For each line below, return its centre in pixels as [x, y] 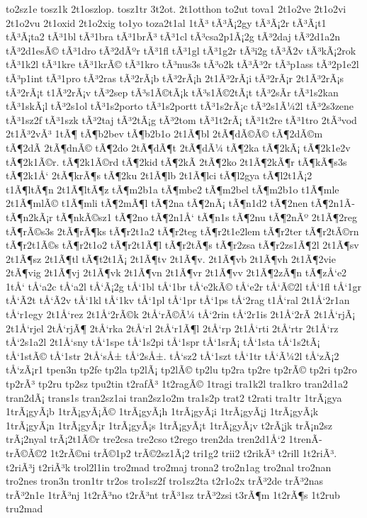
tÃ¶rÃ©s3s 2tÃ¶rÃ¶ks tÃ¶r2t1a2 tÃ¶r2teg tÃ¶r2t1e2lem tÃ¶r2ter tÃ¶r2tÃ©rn [182, 231]
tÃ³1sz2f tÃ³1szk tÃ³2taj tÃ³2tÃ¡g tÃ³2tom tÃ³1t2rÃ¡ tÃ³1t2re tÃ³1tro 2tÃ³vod [181, 119]
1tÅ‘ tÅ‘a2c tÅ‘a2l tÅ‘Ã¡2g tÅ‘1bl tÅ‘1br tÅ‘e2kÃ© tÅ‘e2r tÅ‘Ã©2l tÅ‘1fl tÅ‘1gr [183, 286]
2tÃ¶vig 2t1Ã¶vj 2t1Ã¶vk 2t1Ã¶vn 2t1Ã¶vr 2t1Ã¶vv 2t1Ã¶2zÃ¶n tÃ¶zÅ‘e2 [176, 272]
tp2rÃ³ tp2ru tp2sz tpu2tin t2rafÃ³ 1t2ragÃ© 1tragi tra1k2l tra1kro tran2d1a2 [177, 384]
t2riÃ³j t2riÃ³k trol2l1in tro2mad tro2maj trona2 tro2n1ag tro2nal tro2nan [169, 467]
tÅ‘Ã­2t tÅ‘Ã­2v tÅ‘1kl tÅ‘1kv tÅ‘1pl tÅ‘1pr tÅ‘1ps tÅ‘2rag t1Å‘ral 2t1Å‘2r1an [178, 300]
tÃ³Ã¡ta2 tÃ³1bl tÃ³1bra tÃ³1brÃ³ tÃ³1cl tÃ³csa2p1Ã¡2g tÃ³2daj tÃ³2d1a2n [173, 36]
